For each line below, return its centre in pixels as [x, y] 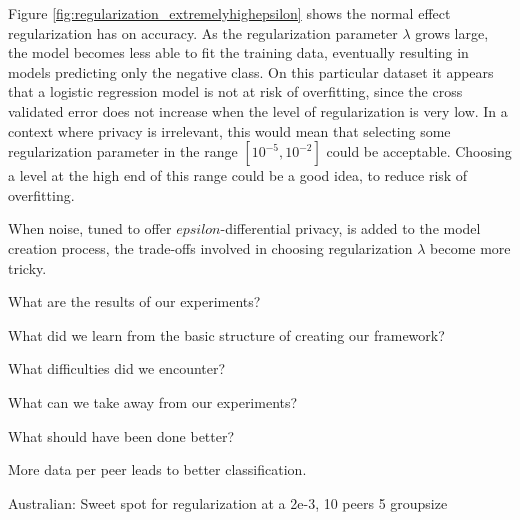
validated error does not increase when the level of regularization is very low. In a [258, 110]
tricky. [27, 267]
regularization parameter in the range [123, 151]
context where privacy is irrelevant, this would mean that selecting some [229, 130]
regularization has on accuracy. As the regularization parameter [203, 32]
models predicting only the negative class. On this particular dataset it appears [251, 71]
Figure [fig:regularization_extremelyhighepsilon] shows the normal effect [229, 13]
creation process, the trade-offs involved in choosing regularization [210, 247]
